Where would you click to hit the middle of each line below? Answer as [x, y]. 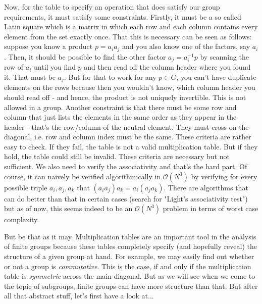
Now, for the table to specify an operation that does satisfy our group [112, 7]
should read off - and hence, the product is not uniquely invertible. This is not [125, 97]
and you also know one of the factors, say [186, 46]
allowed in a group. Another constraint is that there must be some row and [120, 107]
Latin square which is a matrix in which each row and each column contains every [131, 27]
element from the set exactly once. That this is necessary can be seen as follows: [128, 36]
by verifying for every [224, 176]
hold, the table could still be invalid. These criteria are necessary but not [117, 156]
